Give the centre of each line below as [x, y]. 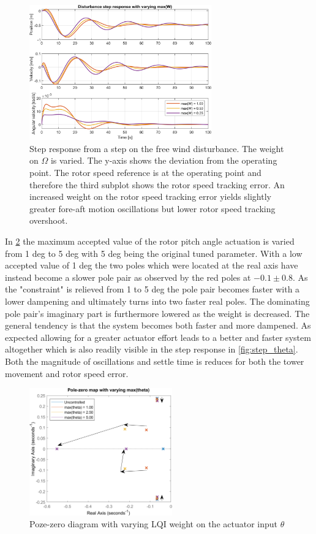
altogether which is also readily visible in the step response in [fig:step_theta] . [152, 349]
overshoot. [49, 220]
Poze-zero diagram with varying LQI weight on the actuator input [153, 524]
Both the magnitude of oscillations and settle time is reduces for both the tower [155, 361]
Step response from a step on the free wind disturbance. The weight [157, 148]
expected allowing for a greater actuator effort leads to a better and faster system [158, 337]
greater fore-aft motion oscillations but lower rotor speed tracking [152, 208]
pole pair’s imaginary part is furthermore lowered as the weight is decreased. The [157, 313]
